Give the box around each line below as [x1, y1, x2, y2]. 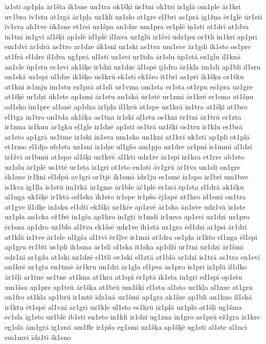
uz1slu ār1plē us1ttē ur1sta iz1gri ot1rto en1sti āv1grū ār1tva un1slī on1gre [5, 161, 240, 172]
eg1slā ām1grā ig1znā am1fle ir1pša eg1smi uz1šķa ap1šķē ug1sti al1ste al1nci [5, 322, 247, 332]
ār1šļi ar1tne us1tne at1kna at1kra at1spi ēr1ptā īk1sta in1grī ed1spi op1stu [5, 271, 242, 282]
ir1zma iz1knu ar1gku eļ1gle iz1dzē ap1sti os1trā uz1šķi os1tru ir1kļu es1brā [5, 121, 243, 132]
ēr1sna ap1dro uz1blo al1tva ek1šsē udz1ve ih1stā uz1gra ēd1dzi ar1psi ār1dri [5, 221, 247, 232]
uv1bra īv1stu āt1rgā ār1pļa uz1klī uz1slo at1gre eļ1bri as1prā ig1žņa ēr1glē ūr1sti [5, 11, 262, 21]
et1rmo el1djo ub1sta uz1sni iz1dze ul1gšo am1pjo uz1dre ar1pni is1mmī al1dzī [5, 141, 252, 152]
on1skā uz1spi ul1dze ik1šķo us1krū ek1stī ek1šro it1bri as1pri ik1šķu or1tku [5, 71, 244, 82]
